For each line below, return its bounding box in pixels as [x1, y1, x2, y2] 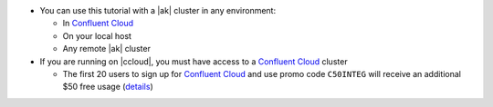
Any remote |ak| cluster [62, 44, 151, 54]
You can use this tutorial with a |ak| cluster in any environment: [39, 5, 277, 15]
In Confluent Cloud [62, 18, 134, 29]
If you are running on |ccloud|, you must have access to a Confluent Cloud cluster [39, 55, 348, 67]
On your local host [62, 30, 132, 41]
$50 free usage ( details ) [62, 82, 154, 92]
